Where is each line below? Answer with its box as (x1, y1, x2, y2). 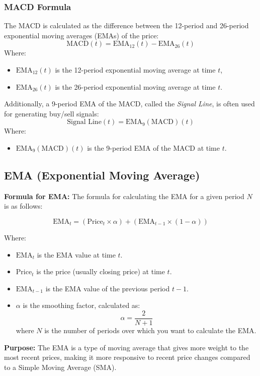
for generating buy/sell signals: (4, 108, 99, 118)
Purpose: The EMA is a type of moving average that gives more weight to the (4, 342, 249, 352)
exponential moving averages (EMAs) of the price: (4, 30, 159, 40)
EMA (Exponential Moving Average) (4, 167, 200, 182)
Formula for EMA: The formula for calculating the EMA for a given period (4, 191, 244, 201)
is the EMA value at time (37, 249, 116, 260)
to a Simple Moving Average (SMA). (4, 361, 117, 372)
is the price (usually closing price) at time (36, 266, 165, 277)
